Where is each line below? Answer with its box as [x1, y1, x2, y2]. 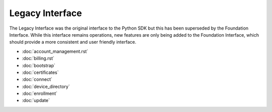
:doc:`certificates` [22, 69, 59, 75]
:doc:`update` [22, 97, 50, 103]
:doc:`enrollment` [22, 90, 57, 96]
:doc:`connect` [22, 76, 52, 82]
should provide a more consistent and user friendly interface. [9, 39, 137, 45]
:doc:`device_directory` [22, 83, 70, 89]
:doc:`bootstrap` [22, 62, 55, 68]
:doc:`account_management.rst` [22, 48, 88, 54]
